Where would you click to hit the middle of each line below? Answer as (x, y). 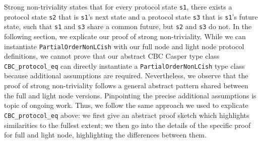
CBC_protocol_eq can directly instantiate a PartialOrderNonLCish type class (124, 65)
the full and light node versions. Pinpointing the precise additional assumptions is (130, 95)
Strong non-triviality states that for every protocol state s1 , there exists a (118, 7)
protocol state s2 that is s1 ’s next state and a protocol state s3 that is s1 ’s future (131, 16)
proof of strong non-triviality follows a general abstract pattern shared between (126, 86)
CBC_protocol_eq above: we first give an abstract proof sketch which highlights (127, 115)
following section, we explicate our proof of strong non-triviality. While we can (125, 36)
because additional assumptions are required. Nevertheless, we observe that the (126, 76)
